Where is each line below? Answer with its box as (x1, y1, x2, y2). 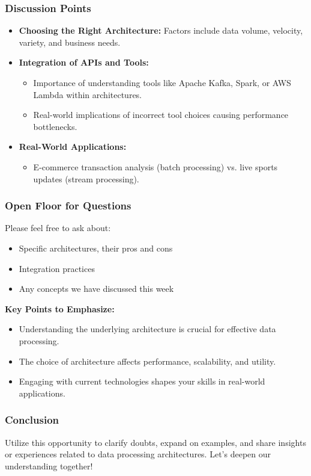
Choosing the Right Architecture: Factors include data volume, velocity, (19, 24, 303, 37)
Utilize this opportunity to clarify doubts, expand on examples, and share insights (5, 436, 306, 448)
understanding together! (5, 459, 93, 472)
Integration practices (19, 262, 95, 274)
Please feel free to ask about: (5, 221, 111, 234)
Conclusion (5, 412, 59, 427)
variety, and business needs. (19, 36, 121, 48)
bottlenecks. (33, 120, 77, 132)
